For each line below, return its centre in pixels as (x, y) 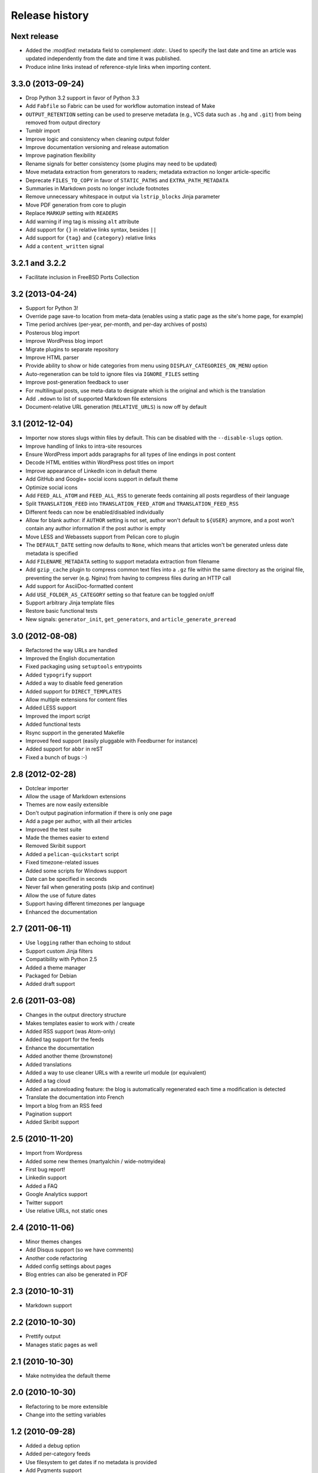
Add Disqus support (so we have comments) (80, 1250)
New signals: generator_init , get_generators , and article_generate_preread (131, 619)
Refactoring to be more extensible (67, 1406)
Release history (50, 15)
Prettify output (43, 1336)
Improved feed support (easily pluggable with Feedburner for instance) (112, 741)
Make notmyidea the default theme (68, 1375)
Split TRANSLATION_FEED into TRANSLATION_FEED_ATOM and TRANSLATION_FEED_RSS (132, 504)
